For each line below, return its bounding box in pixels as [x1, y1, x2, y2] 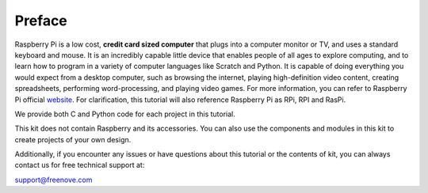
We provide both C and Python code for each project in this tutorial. [14, 109, 235, 119]
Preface [14, 12, 67, 29]
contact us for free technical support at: [14, 161, 145, 170]
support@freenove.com [14, 175, 93, 184]
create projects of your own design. [14, 134, 132, 144]
